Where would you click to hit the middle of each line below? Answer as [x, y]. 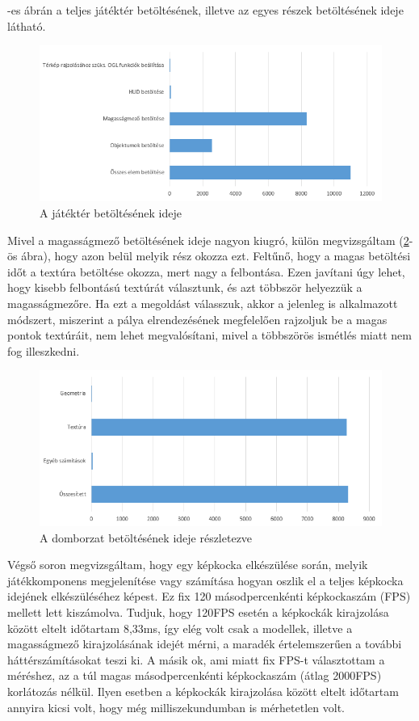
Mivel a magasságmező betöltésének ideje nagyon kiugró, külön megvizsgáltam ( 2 [208, 240]
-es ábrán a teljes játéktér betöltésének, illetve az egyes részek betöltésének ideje [205, 10]
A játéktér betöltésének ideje [111, 213]
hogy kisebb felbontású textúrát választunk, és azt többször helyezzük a [185, 287]
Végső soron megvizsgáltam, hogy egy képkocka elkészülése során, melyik [188, 565]
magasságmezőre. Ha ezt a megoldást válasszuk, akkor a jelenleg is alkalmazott [203, 304]
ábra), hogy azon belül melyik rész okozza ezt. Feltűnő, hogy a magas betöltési [216, 256]
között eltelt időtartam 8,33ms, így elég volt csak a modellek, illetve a [180, 628]
